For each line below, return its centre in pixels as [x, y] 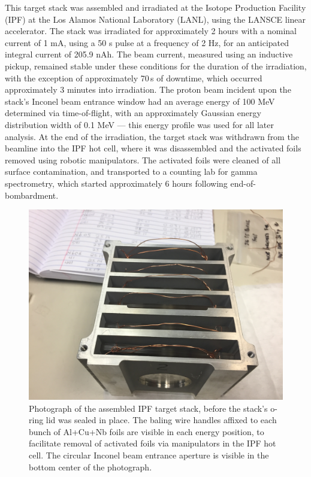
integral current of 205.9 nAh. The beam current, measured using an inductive [149, 54]
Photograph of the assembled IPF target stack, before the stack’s [148, 408]
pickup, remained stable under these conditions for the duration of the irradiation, [156, 66]
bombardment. [32, 195]
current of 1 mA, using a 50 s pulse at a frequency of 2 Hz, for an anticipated [147, 42]
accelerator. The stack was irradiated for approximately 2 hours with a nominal [151, 31]
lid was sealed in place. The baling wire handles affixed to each [161, 420]
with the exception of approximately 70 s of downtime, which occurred [134, 78]
